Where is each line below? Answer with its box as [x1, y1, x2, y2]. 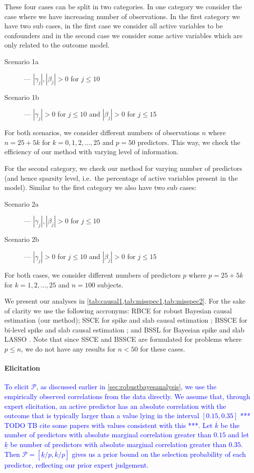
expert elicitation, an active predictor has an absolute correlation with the [4, 401, 226, 411]
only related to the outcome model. [4, 40, 110, 50]
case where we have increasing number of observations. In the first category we [4, 11, 240, 21]
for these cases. [140, 344, 185, 354]
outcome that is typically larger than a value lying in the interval [4, 410, 199, 421]
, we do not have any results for [21, 344, 116, 354]
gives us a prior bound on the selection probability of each [72, 449, 246, 459]
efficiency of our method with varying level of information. [4, 146, 179, 157]
